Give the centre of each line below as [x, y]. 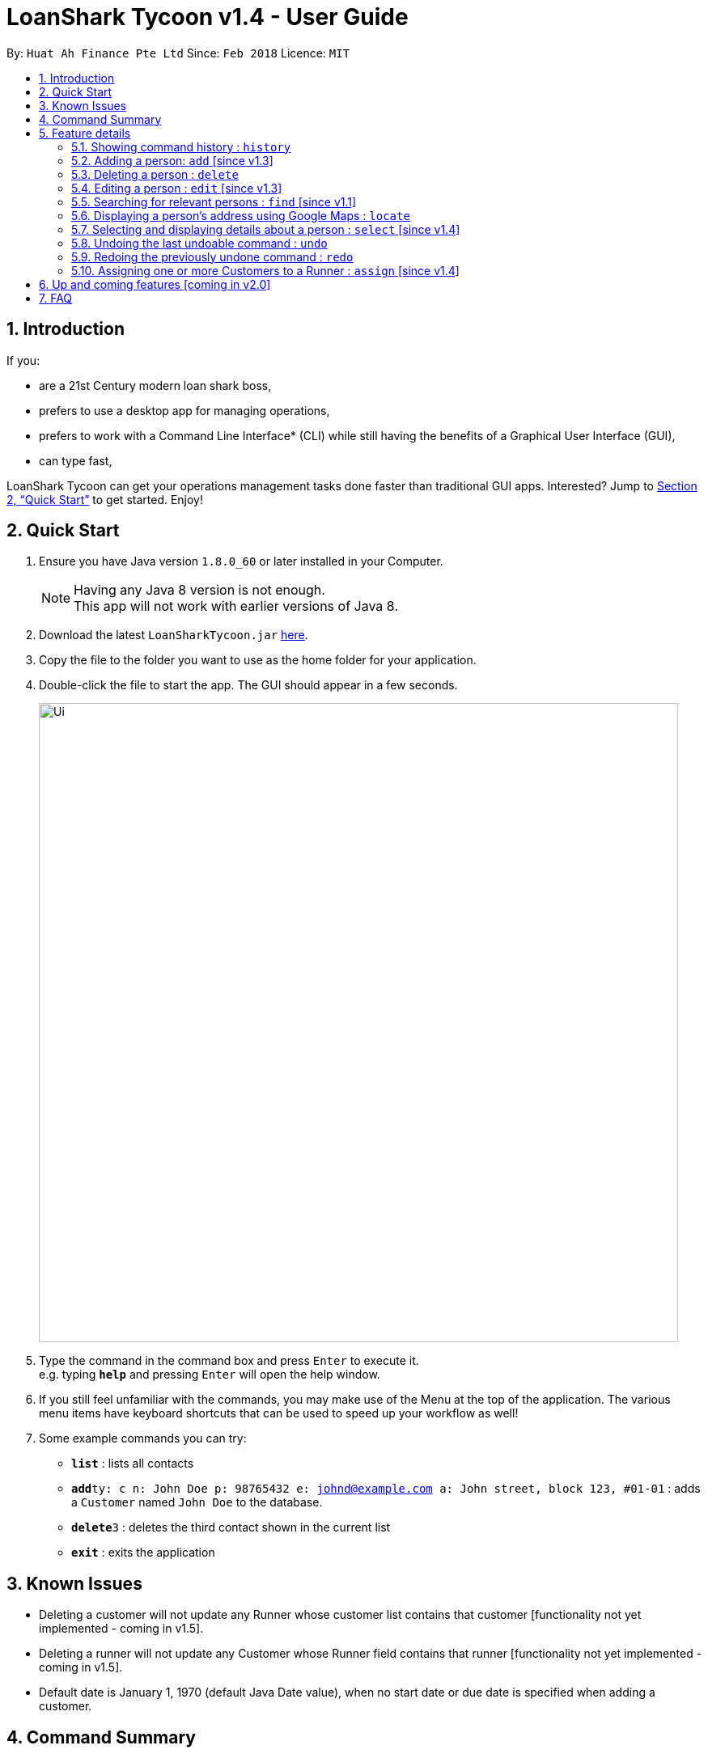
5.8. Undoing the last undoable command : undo [199, 243]
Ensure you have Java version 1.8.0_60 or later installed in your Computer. [241, 561]
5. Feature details [85, 133]
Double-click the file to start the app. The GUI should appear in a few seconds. [248, 685]
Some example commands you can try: [143, 1438]
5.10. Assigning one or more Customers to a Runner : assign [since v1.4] [265, 270]
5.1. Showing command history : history [181, 146]
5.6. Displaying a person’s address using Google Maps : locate [241, 215]
